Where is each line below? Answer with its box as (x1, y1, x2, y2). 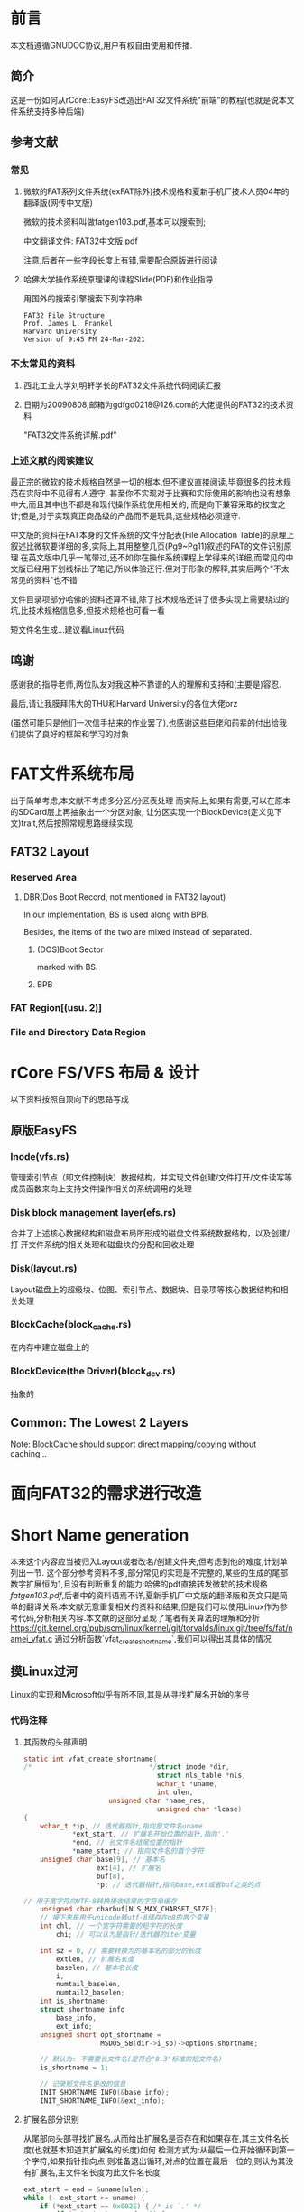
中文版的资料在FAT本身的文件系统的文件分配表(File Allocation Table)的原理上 (10, 530, 295, 541)
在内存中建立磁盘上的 (10, 1342, 89, 1353)
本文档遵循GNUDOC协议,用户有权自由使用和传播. (10, 40, 193, 51)
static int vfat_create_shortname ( (23, 1754, 158, 1763)
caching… (10, 1448, 48, 1459)
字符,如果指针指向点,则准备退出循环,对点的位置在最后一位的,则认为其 (31, 2155, 286, 2166)
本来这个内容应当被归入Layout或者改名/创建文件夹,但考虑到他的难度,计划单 (10, 1556, 288, 1567)
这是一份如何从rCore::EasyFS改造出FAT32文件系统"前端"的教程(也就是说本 (10, 94, 287, 105)
